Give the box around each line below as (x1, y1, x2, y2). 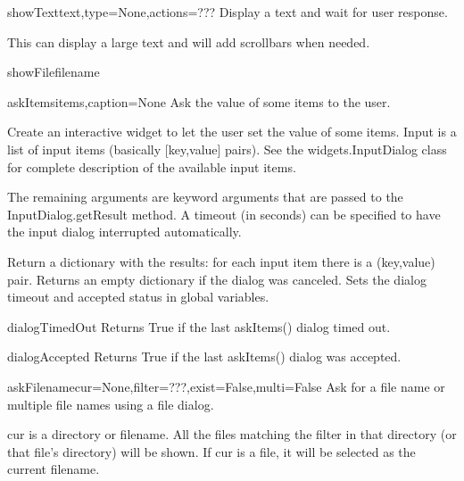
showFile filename (7, 62, 100, 81)
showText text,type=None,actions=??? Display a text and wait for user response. (7, 3, 448, 21)
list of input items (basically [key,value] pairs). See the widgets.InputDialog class (7, 139, 447, 158)
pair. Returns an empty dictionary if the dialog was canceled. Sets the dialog (7, 270, 427, 288)
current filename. (7, 460, 100, 478)
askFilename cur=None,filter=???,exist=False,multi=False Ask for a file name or (7, 377, 445, 395)
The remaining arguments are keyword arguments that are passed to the (7, 187, 403, 206)
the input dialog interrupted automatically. (7, 222, 242, 241)
